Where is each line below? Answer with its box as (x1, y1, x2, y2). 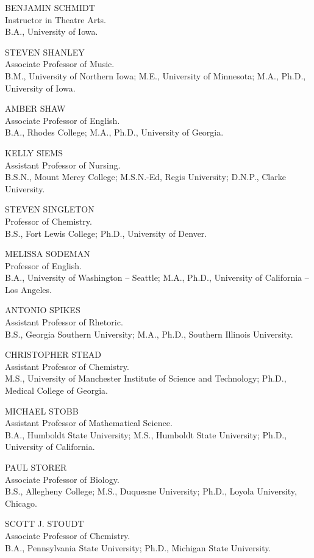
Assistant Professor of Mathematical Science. (5, 416, 173, 429)
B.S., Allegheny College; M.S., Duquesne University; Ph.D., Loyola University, (5, 485, 297, 498)
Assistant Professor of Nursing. (5, 158, 121, 171)
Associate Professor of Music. (5, 57, 115, 70)
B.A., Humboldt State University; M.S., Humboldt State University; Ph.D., (5, 428, 287, 441)
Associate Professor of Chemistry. (5, 529, 130, 542)
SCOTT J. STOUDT (5, 517, 84, 530)
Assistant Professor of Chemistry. (5, 360, 129, 372)
